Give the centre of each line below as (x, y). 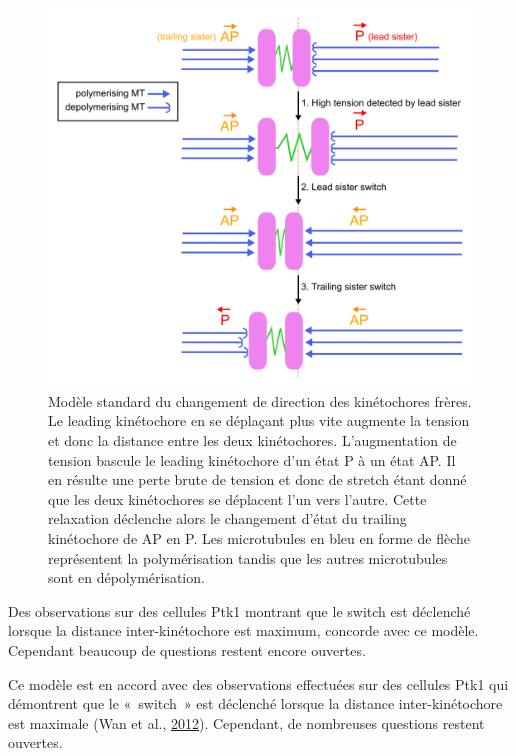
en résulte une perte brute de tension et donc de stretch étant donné (257, 479)
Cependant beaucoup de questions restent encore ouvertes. (187, 650)
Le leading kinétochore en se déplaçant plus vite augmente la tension (259, 420)
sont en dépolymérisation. (126, 577)
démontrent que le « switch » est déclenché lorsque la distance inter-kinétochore (255, 703)
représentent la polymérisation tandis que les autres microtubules (248, 557)
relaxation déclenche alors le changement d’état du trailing (227, 518)
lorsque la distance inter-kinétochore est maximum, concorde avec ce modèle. (243, 630)
